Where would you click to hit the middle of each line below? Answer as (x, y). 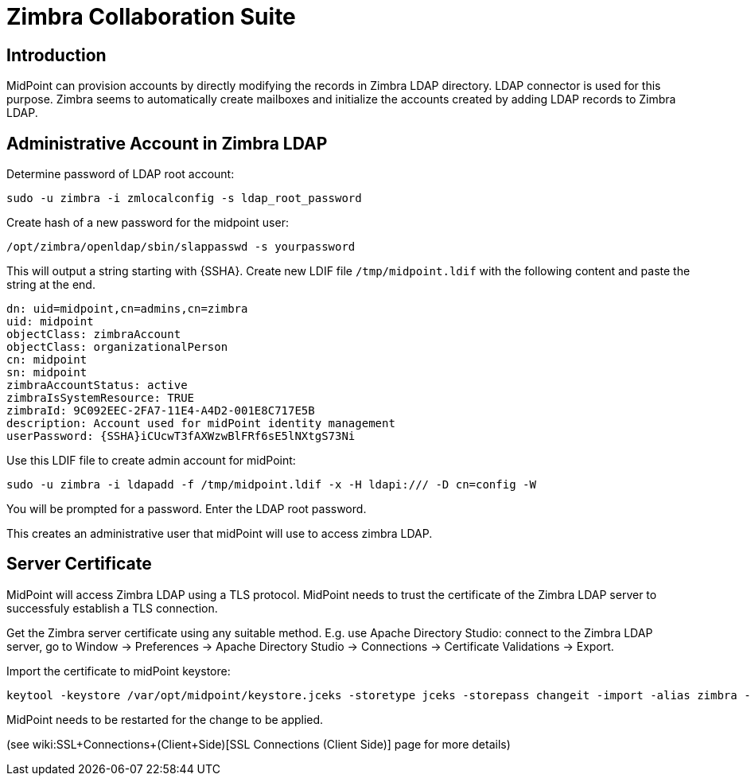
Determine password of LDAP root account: (121, 174)
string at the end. (51, 285)
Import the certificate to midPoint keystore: (119, 671)
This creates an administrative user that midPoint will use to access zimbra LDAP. (220, 534)
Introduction (56, 55)
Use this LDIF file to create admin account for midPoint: (151, 461)
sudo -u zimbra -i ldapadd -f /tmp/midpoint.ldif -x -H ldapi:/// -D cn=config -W (271, 485)
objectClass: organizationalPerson (117, 347)
